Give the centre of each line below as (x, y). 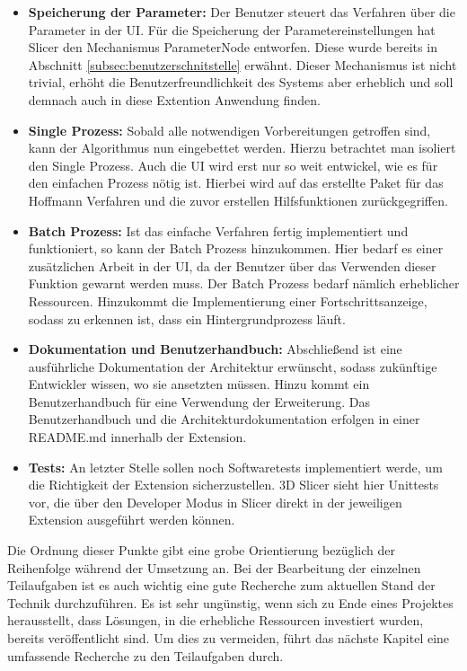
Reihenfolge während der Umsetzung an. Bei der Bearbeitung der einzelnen (214, 567)
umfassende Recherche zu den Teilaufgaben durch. (145, 655)
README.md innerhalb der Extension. (137, 437)
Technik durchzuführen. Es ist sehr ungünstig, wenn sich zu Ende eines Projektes (230, 602)
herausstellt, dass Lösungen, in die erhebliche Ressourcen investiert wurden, (216, 620)
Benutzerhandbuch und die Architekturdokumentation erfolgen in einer (224, 419)
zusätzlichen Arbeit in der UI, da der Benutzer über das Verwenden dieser (232, 265)
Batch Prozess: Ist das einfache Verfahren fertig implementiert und (218, 230)
